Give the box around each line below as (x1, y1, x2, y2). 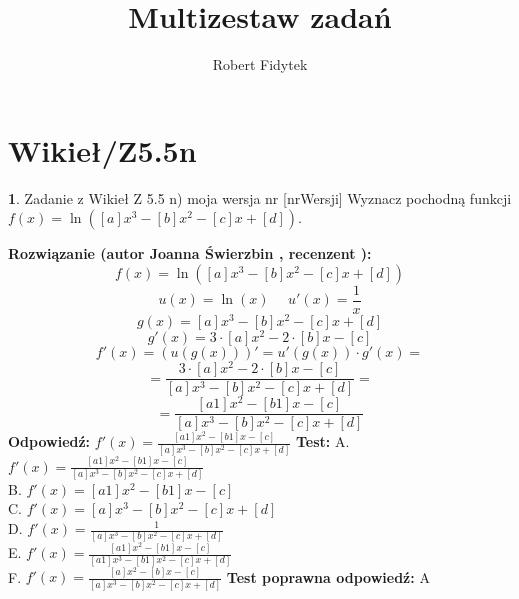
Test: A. (295, 431, 350, 452)
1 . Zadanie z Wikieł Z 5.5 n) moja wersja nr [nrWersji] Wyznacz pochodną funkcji (8, 187, 512, 208)
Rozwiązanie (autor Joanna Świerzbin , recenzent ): (8, 243, 372, 264)
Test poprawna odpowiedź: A (226, 566, 430, 587)
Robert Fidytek (212, 54, 308, 75)
